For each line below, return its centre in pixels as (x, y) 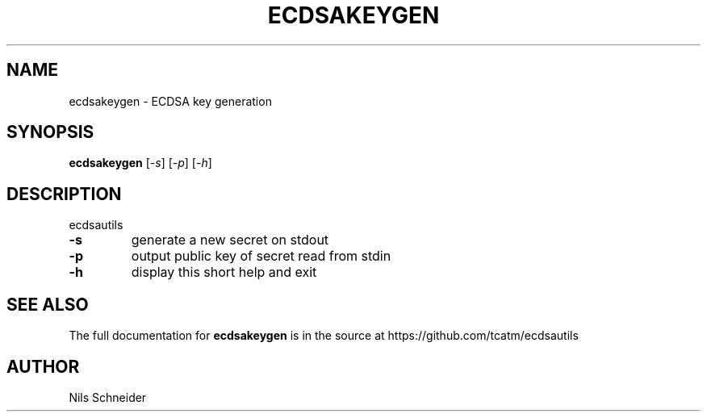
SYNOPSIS (50, 132)
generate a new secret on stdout (230, 240)
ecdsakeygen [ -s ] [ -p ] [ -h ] (140, 163)
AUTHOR (43, 366)
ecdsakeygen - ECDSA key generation (170, 101)
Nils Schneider (108, 397)
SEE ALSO (48, 304)
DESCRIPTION (64, 194)
